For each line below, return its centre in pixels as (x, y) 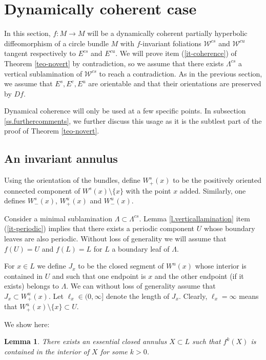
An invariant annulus (61, 158)
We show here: (27, 324)
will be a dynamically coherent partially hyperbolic (167, 33)
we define (52, 266)
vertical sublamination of (43, 73)
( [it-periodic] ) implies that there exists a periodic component (99, 228)
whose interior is (221, 266)
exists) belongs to (32, 286)
